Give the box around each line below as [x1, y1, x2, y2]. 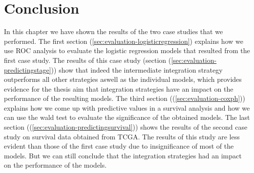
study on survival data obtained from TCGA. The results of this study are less [4, 131, 240, 141]
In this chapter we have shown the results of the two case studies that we [4, 26, 223, 37]
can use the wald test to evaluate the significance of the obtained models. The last [4, 112, 250, 122]
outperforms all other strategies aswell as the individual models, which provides [4, 74, 242, 84]
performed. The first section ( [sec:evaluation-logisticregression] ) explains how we [4, 36, 243, 46]
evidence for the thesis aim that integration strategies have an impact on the [4, 83, 233, 94]
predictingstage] [4, 64, 51, 75]
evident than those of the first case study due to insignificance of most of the [4, 141, 234, 151]
